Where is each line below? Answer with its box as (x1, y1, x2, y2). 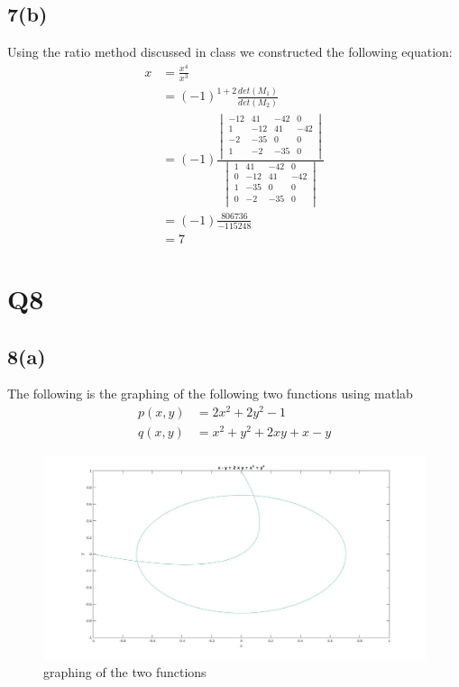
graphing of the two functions (43, 663, 207, 682)
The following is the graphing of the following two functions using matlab (7, 384, 413, 403)
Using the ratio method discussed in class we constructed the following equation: (7, 42, 453, 61)
